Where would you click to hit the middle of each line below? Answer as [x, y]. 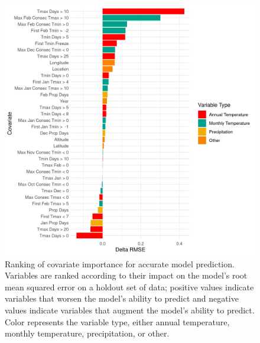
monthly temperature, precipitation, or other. [87, 333]
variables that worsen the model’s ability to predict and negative [122, 298]
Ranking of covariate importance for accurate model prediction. [120, 263]
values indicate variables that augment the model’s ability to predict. [130, 310]
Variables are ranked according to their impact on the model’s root [126, 275]
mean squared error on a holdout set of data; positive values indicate [129, 287]
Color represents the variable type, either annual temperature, [117, 321]
